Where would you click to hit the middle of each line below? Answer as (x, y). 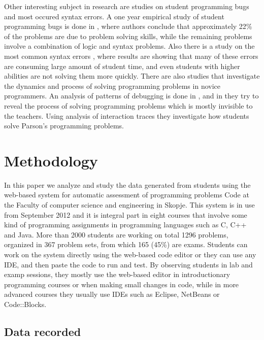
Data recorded (43, 331)
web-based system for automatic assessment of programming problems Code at (127, 195)
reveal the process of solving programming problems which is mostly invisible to (128, 105)
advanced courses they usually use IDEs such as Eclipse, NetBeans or (112, 294)
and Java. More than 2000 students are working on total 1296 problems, (116, 234)
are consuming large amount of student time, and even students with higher (122, 66)
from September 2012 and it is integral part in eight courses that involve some (126, 214)
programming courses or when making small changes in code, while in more (122, 284)
